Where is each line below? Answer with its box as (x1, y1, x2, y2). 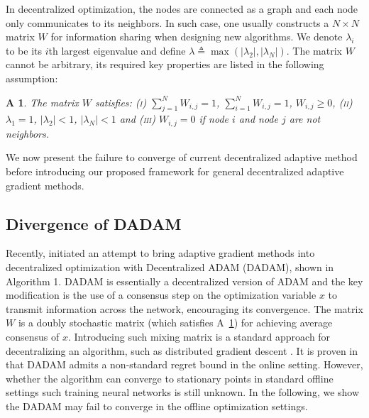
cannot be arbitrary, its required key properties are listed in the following (6, 57, 324, 72)
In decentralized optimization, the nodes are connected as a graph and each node (6, 1, 358, 16)
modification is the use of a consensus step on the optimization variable (6, 287, 316, 302)
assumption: (6, 70, 58, 85)
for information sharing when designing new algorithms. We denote (50, 29, 343, 44)
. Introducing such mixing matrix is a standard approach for (67, 329, 331, 343)
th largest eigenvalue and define (48, 43, 186, 57)
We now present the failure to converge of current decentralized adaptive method (6, 150, 358, 165)
